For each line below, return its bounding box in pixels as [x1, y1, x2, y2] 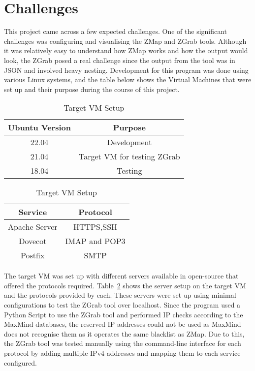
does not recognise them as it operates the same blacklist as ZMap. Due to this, [4, 328, 245, 339]
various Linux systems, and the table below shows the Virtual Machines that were [4, 74, 252, 85]
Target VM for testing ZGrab [79, 151, 180, 162]
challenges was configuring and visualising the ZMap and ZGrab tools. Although [4, 35, 247, 46]
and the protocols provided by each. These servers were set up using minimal [4, 290, 236, 300]
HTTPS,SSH [73, 221, 118, 233]
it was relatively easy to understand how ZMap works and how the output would [4, 45, 248, 56]
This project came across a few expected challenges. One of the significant [4, 26, 227, 36]
